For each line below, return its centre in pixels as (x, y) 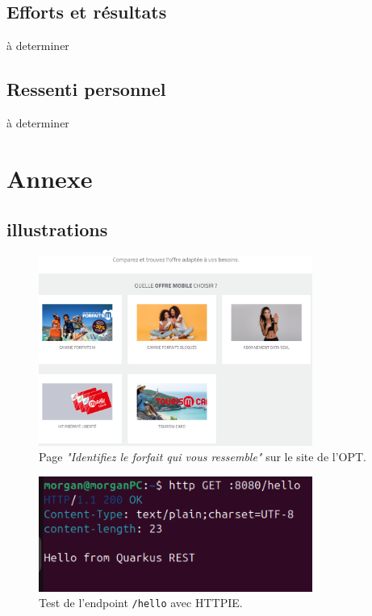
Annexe (50, 178)
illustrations (57, 229)
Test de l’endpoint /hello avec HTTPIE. (141, 603)
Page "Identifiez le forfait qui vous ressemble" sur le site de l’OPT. (203, 457)
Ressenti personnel (86, 89)
